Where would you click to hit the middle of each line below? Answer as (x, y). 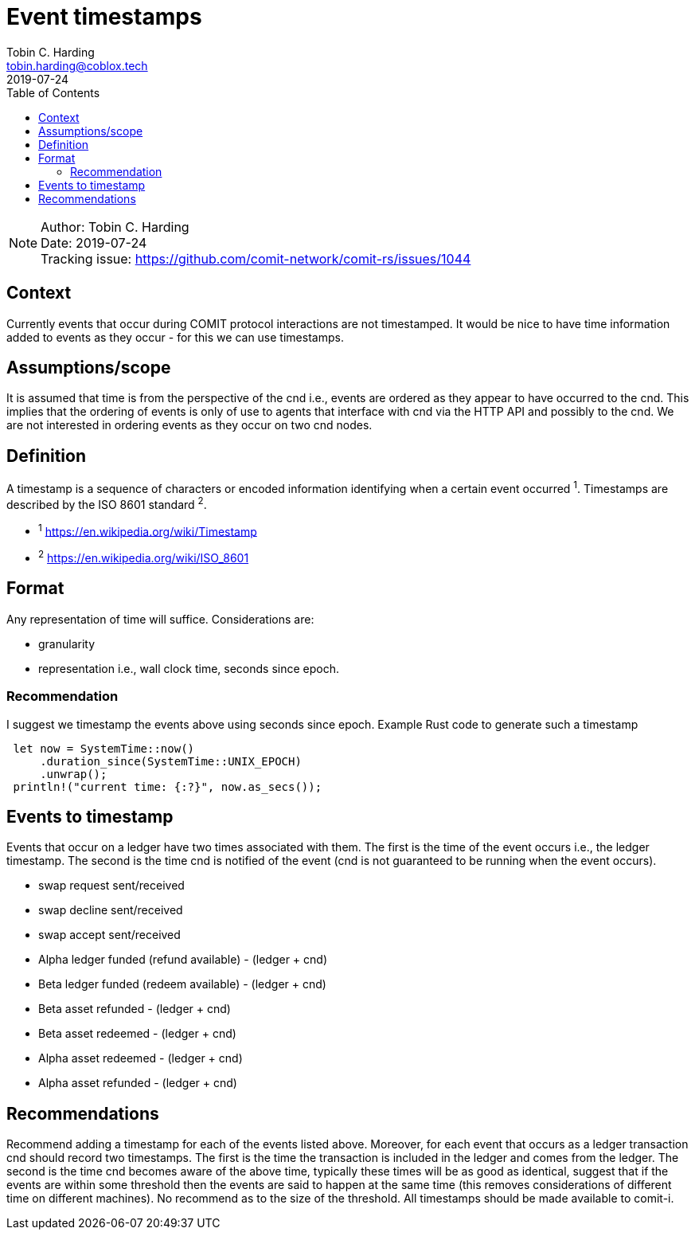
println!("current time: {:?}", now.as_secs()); (168, 786)
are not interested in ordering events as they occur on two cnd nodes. (189, 425)
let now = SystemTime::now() (104, 748)
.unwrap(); (74, 774)
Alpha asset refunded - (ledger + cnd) (138, 1083)
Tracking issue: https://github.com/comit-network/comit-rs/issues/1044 (256, 258)
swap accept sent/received (109, 935)
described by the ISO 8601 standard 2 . (107, 503)
